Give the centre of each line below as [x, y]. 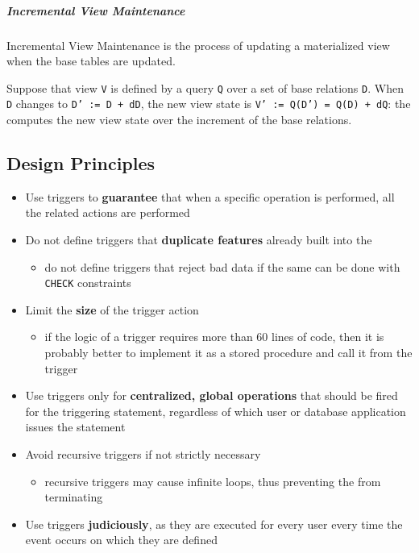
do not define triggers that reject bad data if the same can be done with [222, 266]
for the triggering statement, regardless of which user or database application [216, 411]
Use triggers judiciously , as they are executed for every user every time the [214, 524]
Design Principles [81, 163]
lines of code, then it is [328, 337]
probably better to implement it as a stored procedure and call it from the [228, 353]
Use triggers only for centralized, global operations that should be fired [212, 395]
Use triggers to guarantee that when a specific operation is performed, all [210, 196]
